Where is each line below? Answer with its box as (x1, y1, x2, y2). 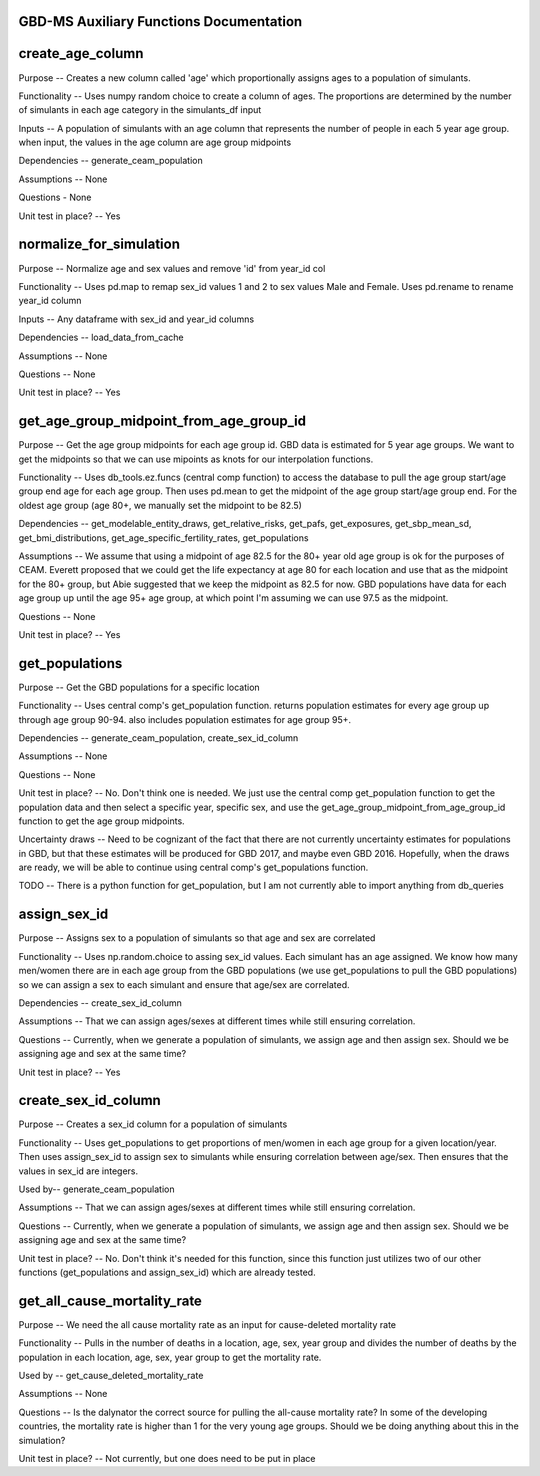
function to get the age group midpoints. (18, 815, 185, 827)
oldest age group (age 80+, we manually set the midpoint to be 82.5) (18, 499, 302, 511)
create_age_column (18, 45, 144, 62)
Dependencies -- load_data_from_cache (18, 331, 184, 344)
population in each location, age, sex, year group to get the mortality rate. (18, 1351, 322, 1363)
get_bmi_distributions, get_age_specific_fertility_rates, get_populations (18, 531, 309, 544)
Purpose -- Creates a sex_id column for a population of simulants (18, 1118, 288, 1130)
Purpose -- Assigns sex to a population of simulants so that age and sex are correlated (18, 932, 376, 944)
